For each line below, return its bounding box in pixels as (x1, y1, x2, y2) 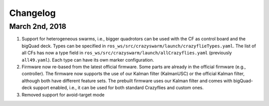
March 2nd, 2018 (9, 22, 67, 31)
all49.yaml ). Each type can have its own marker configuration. (21, 57, 154, 63)
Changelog (9, 7, 56, 18)
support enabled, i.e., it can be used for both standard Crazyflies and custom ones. (33, 85, 204, 91)
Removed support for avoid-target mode (21, 92, 105, 98)
